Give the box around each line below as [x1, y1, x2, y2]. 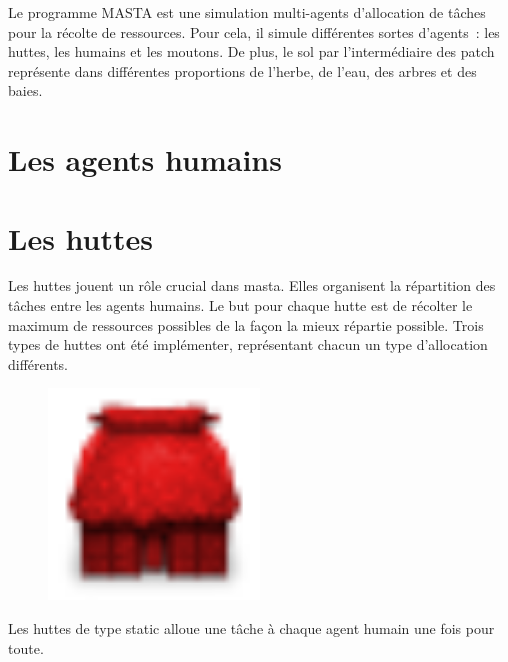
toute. [8, 637, 44, 658]
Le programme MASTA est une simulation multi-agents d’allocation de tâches [8, 2, 486, 22]
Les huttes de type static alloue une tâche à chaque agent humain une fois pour [8, 618, 495, 639]
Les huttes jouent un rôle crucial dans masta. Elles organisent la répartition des [8, 275, 496, 296]
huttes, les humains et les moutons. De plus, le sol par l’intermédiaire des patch [8, 41, 495, 62]
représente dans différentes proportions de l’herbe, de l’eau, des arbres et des [8, 60, 477, 81]
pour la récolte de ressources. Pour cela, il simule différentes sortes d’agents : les [8, 21, 500, 42]
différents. [8, 353, 69, 374]
